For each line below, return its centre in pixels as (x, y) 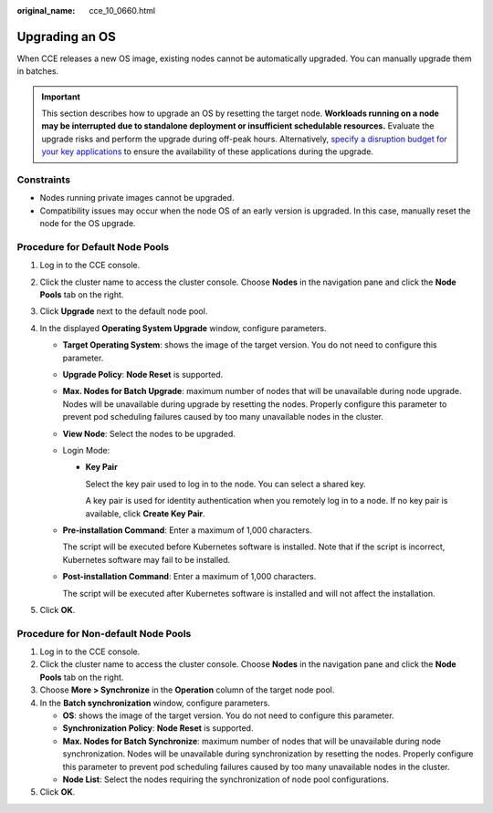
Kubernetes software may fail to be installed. (147, 559)
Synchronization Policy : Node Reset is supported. (158, 728)
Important (61, 97)
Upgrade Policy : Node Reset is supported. (143, 375)
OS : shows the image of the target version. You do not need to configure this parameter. (228, 715)
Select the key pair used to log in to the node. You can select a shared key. (226, 484)
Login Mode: (86, 450)
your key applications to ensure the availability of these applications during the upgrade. (208, 151)
